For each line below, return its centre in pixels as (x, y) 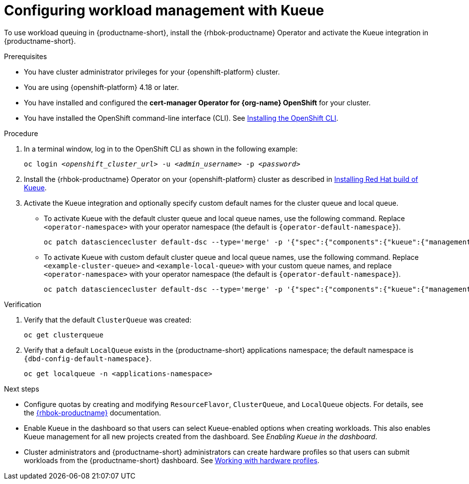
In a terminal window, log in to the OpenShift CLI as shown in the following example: (161, 149)
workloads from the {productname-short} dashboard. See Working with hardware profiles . (172, 460)
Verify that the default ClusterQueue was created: (108, 320)
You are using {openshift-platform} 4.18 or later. (102, 87)
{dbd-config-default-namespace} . (88, 358)
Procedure (21, 133)
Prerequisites (26, 56)
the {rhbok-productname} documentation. (93, 412)
